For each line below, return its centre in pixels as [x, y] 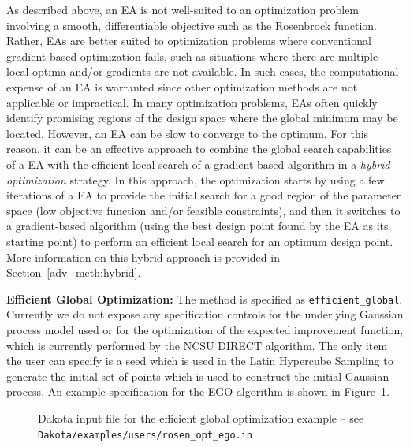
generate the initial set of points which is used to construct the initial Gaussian [198, 376]
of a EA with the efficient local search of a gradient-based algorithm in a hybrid [198, 164]
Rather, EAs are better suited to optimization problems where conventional [189, 41]
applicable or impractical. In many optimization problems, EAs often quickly [192, 102]
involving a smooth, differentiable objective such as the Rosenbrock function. [192, 25]
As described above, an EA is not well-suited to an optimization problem [183, 9]
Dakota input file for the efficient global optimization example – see [201, 417]
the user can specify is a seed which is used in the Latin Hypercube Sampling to [200, 361]
